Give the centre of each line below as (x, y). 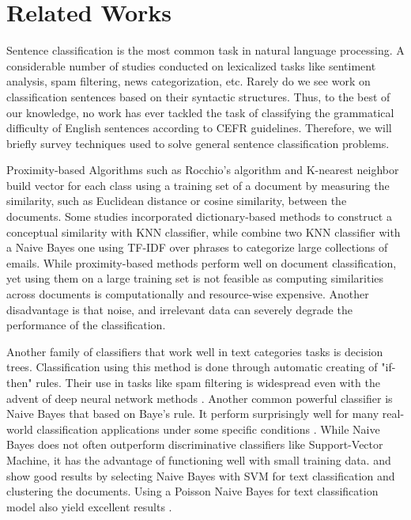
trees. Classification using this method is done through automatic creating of (192, 367)
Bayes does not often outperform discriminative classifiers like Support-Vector (195, 444)
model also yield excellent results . (89, 506)
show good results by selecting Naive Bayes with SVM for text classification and (201, 475)
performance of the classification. (86, 325)
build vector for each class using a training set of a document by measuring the (198, 185)
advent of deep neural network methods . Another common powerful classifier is (200, 398)
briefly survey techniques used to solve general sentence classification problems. (198, 143)
